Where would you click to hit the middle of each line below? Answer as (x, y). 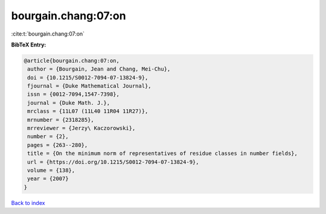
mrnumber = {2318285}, (61, 120)
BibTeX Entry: (29, 45)
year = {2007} (48, 179)
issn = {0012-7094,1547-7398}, (74, 94)
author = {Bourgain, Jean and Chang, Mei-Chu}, (99, 69)
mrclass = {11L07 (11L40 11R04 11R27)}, (88, 111)
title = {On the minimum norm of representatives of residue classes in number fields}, (163, 153)
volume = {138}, (51, 170)
